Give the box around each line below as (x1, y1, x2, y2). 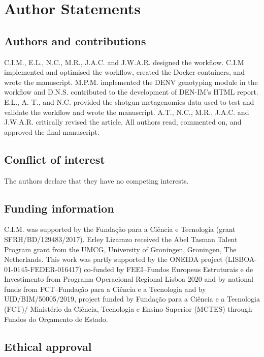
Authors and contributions (4, 33, 146, 48)
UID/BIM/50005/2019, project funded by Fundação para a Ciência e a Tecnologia (4, 293, 260, 304)
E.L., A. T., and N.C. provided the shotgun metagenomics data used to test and (4, 96, 254, 107)
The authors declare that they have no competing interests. (4, 175, 189, 186)
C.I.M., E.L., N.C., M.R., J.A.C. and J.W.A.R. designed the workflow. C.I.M (4, 56, 244, 67)
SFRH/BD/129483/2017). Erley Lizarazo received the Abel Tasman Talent (4, 233, 238, 244)
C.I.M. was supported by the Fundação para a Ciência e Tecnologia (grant (4, 224, 236, 234)
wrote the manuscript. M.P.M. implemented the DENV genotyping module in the (4, 76, 258, 87)
